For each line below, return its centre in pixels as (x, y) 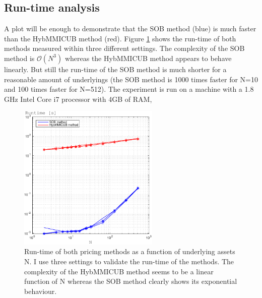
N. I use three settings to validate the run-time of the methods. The (129, 261)
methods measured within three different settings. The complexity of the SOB (124, 48)
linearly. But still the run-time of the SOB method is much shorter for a (115, 69)
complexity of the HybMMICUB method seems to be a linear (119, 271)
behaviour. (41, 291)
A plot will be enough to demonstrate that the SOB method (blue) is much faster (130, 28)
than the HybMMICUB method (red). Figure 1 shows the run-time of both (120, 38)
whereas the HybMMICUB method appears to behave (148, 58)
